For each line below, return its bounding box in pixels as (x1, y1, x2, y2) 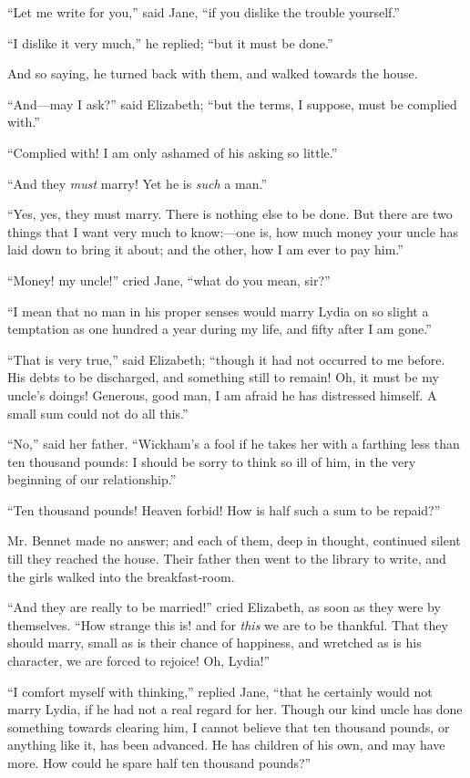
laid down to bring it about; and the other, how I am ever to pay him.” (7, 240, 404, 259)
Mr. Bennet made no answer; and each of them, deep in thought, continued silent (7, 531, 461, 550)
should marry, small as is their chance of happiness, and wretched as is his (7, 633, 422, 652)
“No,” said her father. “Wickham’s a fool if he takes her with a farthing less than (7, 434, 460, 453)
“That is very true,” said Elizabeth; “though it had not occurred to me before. (7, 349, 445, 368)
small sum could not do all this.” (7, 403, 189, 422)
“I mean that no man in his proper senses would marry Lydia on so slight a (7, 301, 429, 320)
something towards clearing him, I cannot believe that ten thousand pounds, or (7, 717, 450, 736)
